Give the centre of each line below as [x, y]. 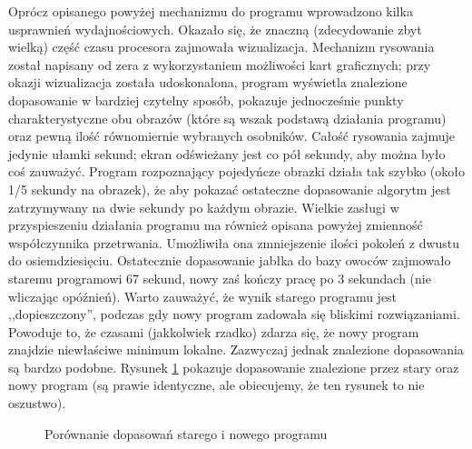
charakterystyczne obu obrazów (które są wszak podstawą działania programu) [227, 118]
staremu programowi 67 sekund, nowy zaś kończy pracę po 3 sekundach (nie [220, 278]
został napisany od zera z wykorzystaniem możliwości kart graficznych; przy [220, 64]
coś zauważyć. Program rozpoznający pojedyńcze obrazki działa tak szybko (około [237, 171]
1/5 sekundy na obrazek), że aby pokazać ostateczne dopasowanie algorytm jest [230, 189]
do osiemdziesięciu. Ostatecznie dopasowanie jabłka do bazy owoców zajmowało [230, 260]
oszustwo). [37, 403]
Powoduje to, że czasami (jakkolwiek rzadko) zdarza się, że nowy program [214, 331]
